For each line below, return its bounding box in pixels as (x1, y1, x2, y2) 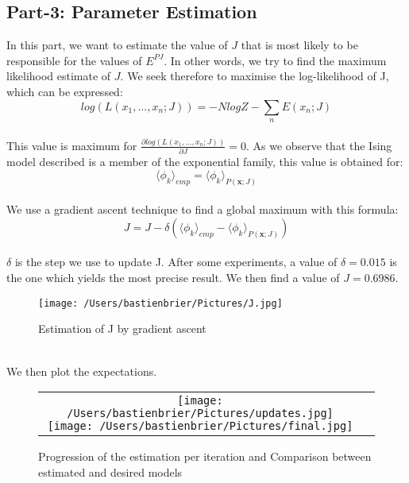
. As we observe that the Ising (245, 137, 392, 153)
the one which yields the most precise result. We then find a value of (6, 269, 340, 286)
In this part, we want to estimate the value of (6, 37, 228, 53)
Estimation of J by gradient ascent (38, 320, 206, 337)
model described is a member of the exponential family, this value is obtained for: (6, 153, 403, 170)
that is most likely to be (241, 37, 358, 53)
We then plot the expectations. (6, 362, 157, 379)
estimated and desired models (38, 463, 183, 480)
